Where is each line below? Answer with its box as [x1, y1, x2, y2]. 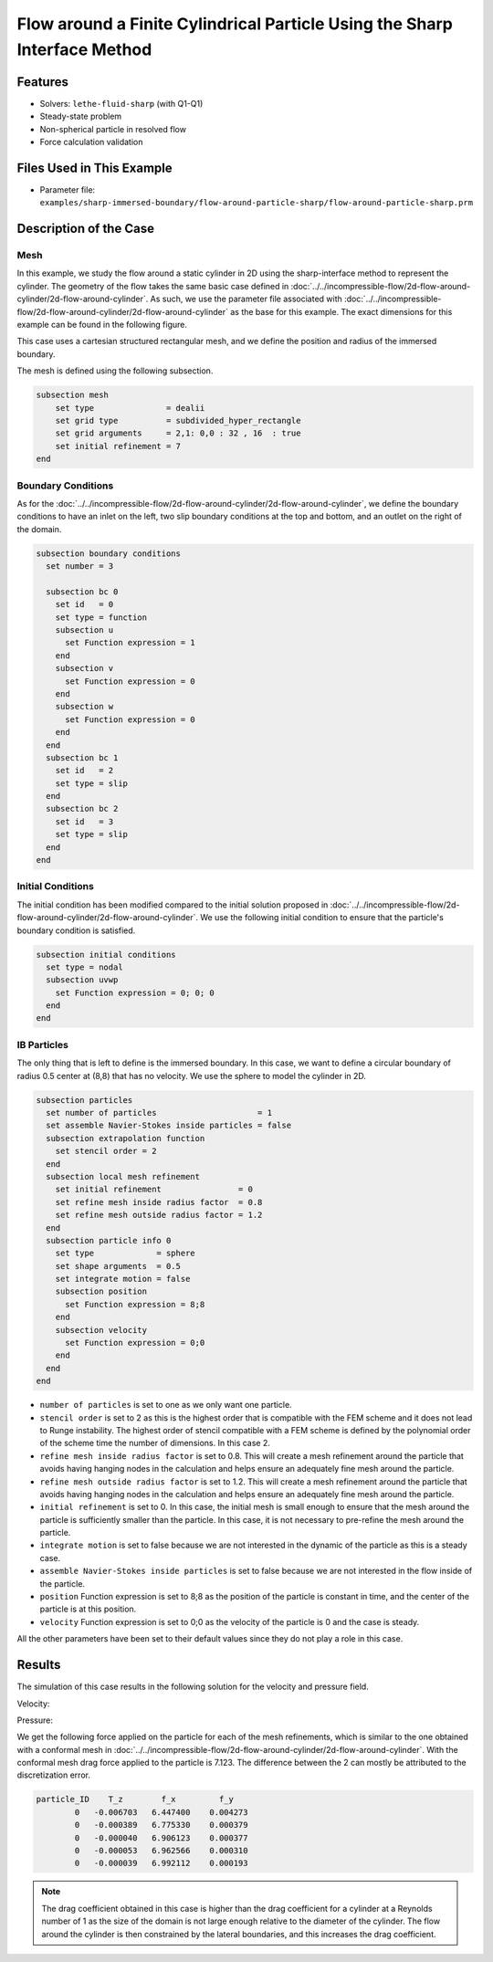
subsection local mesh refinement [46, 1171, 201, 1181]
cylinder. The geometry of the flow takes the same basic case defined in [16, 280, 289, 291]
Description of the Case [16, 221, 155, 236]
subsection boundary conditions [36, 548, 182, 559]
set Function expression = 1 [65, 637, 195, 648]
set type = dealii [55, 403, 205, 413]
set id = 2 [55, 765, 114, 776]
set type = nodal [46, 961, 123, 972]
